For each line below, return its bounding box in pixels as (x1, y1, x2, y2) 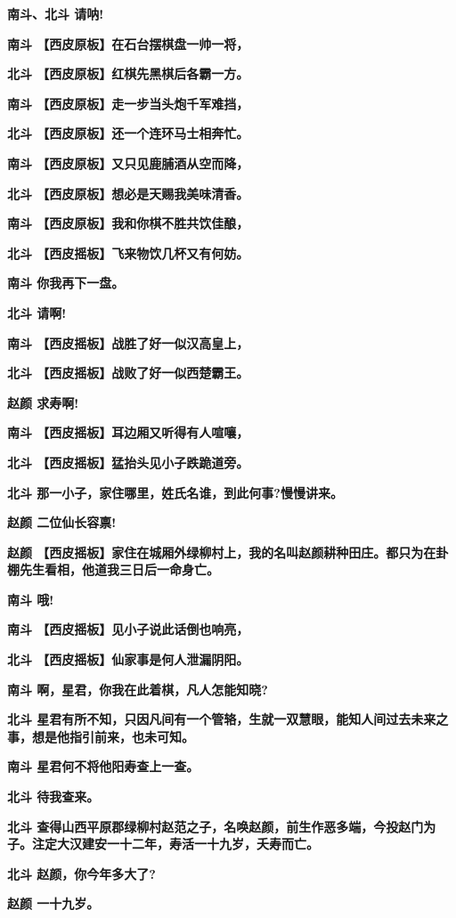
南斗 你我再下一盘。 (7, 273, 125, 292)
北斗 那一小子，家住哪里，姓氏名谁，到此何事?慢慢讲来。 (7, 483, 343, 501)
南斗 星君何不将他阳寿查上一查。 (7, 757, 199, 776)
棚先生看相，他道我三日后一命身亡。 (7, 560, 219, 579)
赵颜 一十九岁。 (7, 894, 100, 913)
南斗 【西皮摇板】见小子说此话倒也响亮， (7, 620, 249, 638)
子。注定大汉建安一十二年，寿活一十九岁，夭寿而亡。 (7, 834, 319, 853)
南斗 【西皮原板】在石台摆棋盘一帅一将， (7, 34, 249, 53)
